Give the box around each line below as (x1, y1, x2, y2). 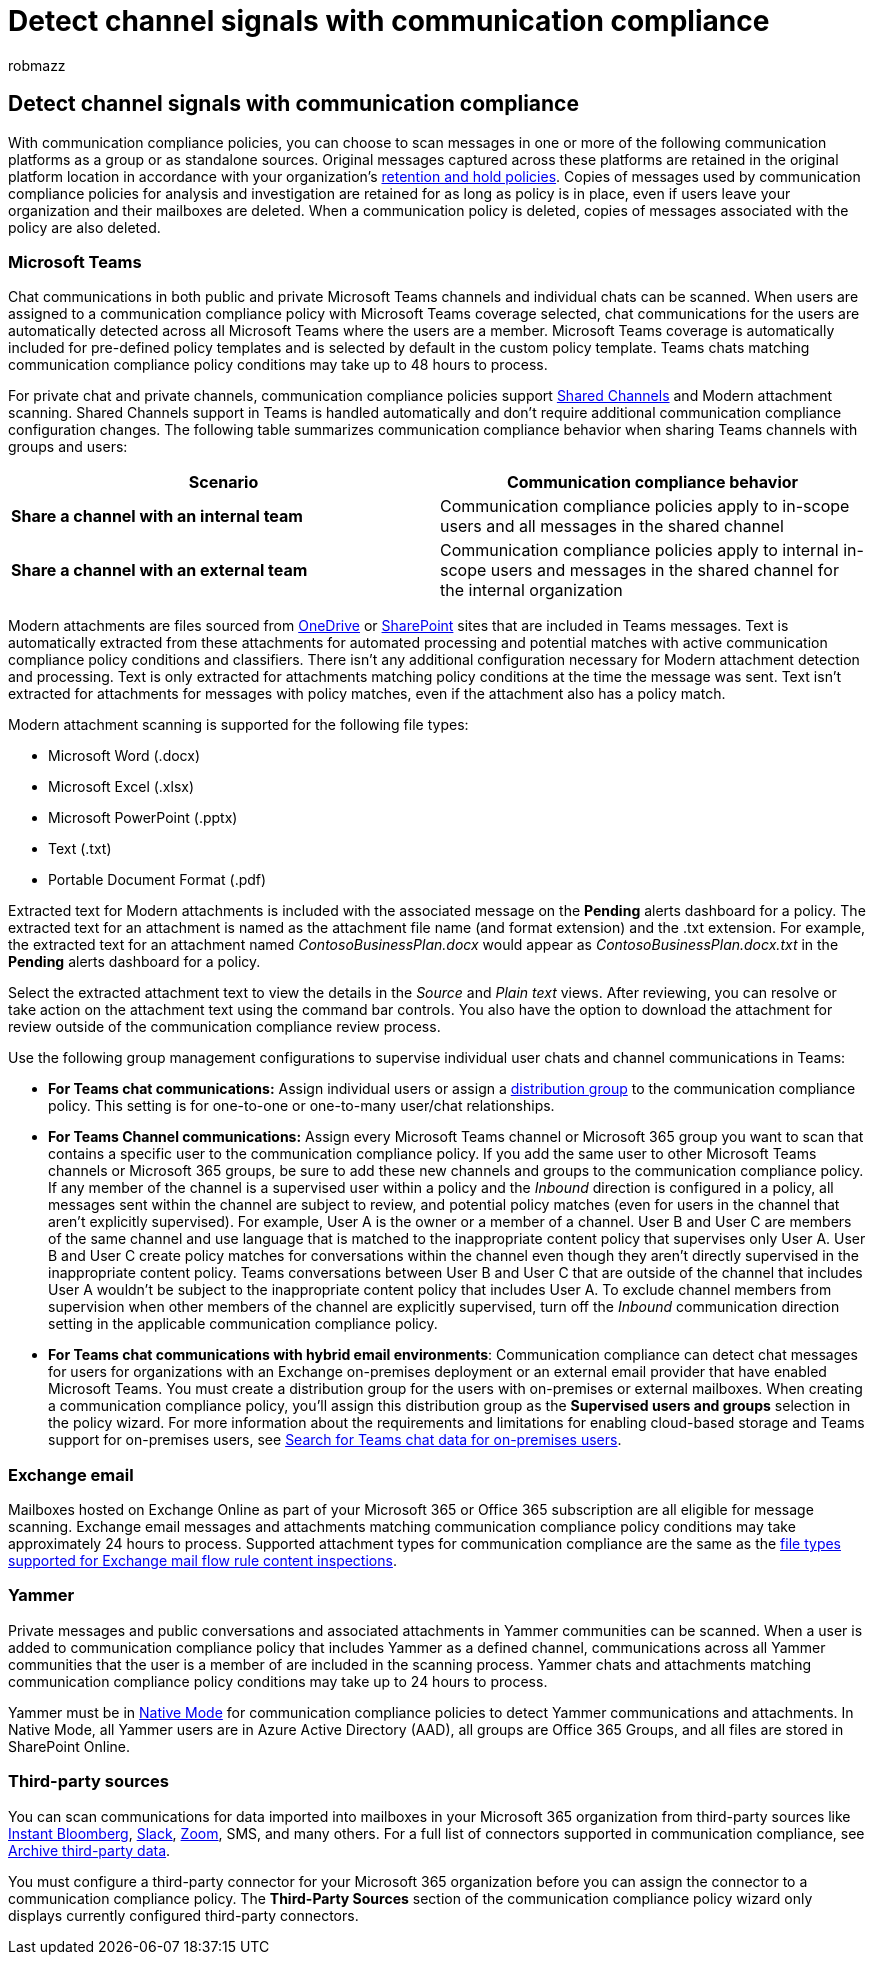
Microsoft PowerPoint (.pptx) (48, 809, 238, 827)
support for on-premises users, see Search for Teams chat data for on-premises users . (48, 1431, 622, 1449)
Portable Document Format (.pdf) (48, 871, 267, 889)
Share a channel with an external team (11, 560, 308, 581)
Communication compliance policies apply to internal (440, 540, 839, 561)
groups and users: (8, 438, 128, 456)
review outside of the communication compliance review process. (8, 1018, 441, 1036)
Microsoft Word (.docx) (48, 747, 201, 765)
